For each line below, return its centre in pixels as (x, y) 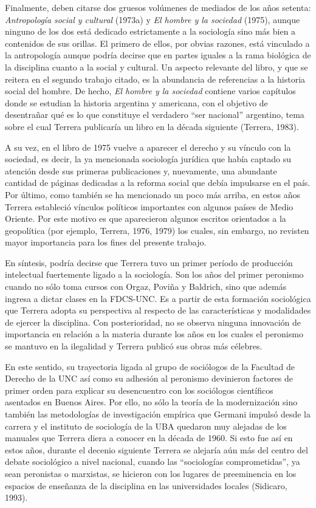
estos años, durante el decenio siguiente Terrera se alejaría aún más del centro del (156, 449)
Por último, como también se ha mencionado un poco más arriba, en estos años (153, 194)
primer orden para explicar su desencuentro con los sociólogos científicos (139, 390)
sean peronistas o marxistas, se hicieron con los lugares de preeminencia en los (151, 473)
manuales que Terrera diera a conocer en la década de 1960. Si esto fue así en (149, 438)
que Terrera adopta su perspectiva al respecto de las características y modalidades (158, 310)
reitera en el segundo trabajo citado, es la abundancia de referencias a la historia (155, 79)
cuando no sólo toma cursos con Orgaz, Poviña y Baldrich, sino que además (146, 287)
